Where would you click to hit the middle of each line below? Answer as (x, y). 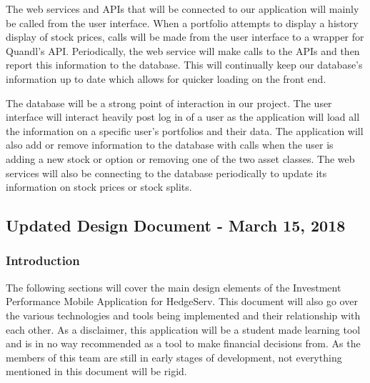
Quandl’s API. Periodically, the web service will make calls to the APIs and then (183, 50)
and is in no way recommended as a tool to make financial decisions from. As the (183, 343)
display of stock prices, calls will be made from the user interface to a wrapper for (185, 37)
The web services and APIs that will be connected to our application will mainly (182, 9)
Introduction (43, 260)
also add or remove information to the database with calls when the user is (170, 145)
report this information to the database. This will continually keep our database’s (184, 65)
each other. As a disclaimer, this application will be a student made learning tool (183, 329)
